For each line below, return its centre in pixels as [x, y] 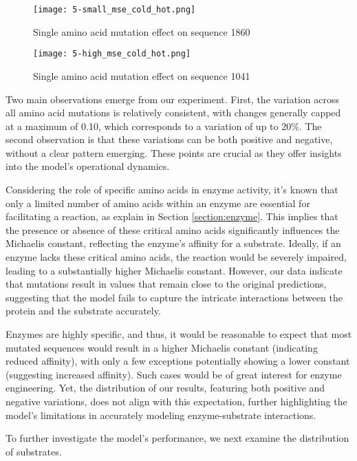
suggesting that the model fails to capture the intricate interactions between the [174, 297]
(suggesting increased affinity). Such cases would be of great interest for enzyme [174, 374]
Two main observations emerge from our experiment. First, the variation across [173, 99]
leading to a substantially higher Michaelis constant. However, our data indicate [174, 270]
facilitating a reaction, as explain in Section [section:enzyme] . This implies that [172, 216]
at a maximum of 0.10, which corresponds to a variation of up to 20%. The [164, 126]
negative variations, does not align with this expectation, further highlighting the [176, 401]
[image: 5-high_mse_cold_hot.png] [112, 54]
